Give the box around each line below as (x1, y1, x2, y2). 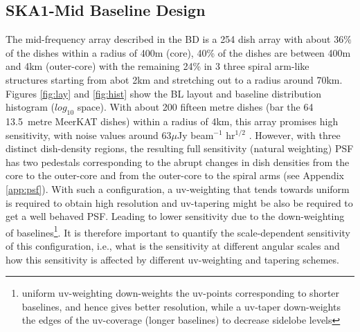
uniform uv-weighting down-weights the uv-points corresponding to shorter (21, 286, 340, 300)
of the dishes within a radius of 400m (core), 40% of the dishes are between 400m (6, 45, 351, 59)
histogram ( (6, 100, 55, 114)
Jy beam (177, 127, 214, 142)
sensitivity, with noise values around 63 (6, 127, 172, 142)
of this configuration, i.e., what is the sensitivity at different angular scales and (6, 238, 340, 252)
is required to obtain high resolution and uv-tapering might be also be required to (6, 195, 353, 210)
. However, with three (249, 127, 341, 142)
